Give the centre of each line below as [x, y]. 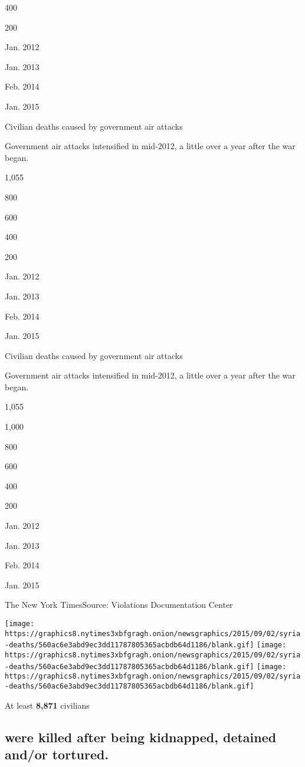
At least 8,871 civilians [47, 705]
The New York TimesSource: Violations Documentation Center [119, 605]
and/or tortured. [57, 754]
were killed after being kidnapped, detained [141, 737]
